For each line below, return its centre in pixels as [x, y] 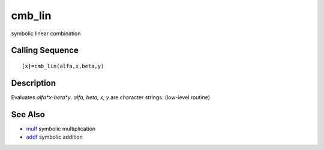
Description [34, 83]
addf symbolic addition [55, 137]
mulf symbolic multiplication [61, 128]
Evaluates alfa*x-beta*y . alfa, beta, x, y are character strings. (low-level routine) [110, 97]
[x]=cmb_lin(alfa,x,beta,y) [63, 66]
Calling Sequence [45, 50]
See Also [28, 114]
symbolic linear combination [46, 33]
